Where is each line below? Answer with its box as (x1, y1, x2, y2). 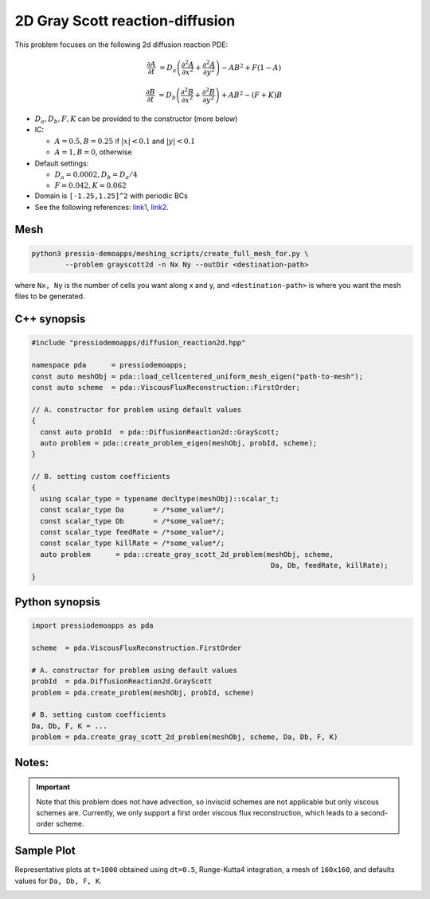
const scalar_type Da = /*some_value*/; (40, 505, 225, 515)
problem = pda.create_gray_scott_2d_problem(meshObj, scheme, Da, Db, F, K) (31, 733, 338, 741)
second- (360, 808, 389, 817)
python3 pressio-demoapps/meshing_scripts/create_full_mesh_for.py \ (31, 249, 309, 258)
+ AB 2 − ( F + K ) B (221, 89, 283, 99)
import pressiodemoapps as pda (31, 621, 154, 630)
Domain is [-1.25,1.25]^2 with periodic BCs (34, 191, 189, 200)
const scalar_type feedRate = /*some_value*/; (40, 527, 225, 537)
